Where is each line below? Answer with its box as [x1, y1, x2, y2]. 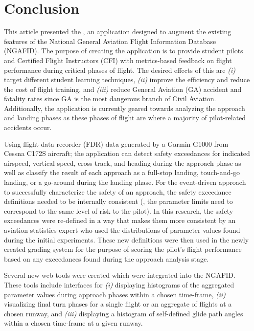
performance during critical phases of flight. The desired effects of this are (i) [4, 65, 235, 75]
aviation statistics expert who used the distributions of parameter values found [4, 225, 240, 235]
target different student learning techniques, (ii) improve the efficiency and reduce [4, 74, 250, 85]
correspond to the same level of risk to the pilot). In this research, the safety [4, 205, 233, 216]
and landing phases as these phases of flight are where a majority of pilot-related [4, 112, 246, 123]
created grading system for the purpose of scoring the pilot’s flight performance [4, 244, 242, 254]
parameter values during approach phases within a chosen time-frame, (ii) [4, 289, 226, 299]
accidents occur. [4, 122, 52, 132]
